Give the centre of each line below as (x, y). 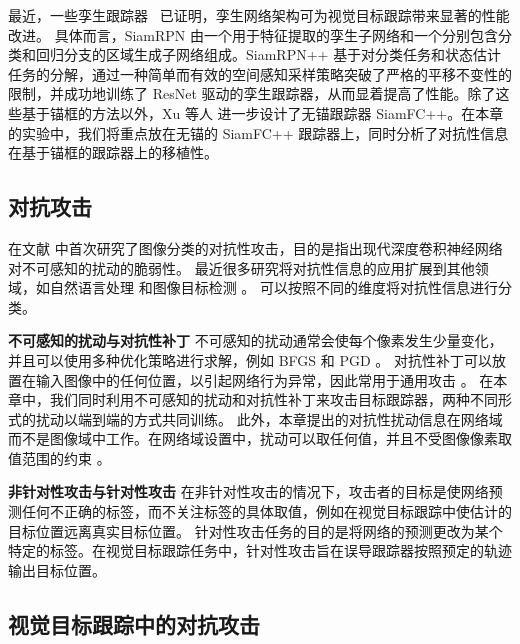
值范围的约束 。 (59, 457)
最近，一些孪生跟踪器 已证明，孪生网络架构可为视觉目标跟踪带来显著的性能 (259, 15)
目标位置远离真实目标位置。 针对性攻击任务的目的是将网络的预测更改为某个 (255, 530)
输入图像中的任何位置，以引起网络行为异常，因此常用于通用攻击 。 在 (264, 379)
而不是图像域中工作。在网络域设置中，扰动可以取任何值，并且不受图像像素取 (260, 438)
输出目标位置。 (57, 569)
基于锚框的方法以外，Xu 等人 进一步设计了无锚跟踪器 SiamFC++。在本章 (262, 112)
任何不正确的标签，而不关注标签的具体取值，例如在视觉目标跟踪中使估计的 (266, 511)
